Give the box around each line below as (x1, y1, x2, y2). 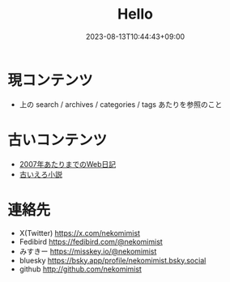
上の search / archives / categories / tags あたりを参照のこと (19, 99, 223, 109)
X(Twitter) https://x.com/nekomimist (19, 228, 141, 237)
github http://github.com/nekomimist (19, 264, 143, 274)
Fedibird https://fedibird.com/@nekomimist (19, 237, 163, 246)
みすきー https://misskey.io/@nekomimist (19, 246, 157, 256)
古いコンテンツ (7, 130, 108, 149)
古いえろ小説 (19, 169, 62, 179)
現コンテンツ (7, 70, 94, 89)
